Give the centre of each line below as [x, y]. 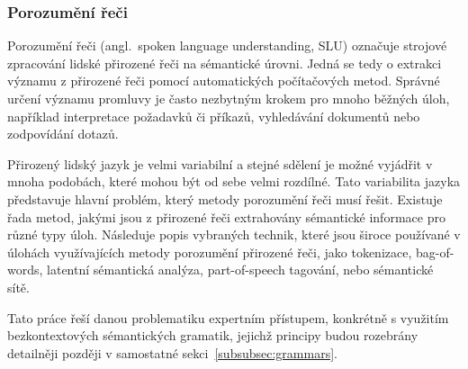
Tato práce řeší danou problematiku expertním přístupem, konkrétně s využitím [228, 317]
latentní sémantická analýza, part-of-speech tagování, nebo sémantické [240, 270]
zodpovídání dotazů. [63, 134]
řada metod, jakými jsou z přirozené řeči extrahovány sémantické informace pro [226, 216]
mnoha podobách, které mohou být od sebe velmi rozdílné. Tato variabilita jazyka [234, 181]
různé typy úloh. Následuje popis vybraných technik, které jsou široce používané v [234, 234]
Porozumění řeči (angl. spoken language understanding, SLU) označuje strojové [227, 45]
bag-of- [435, 252]
